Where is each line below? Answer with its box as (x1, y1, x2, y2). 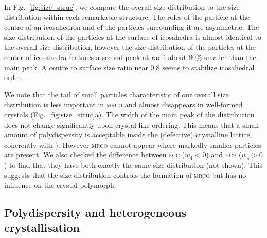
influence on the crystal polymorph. (4, 180, 116, 190)
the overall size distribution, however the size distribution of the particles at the (4, 42, 256, 52)
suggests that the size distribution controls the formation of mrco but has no (4, 169, 246, 180)
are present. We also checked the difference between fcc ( (4, 149, 185, 160)
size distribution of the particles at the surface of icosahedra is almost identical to (4, 31, 262, 42)
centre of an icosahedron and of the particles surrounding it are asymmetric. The (4, 22, 259, 32)
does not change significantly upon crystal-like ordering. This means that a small (4, 119, 259, 130)
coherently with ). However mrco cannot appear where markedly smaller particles (4, 139, 261, 150)
